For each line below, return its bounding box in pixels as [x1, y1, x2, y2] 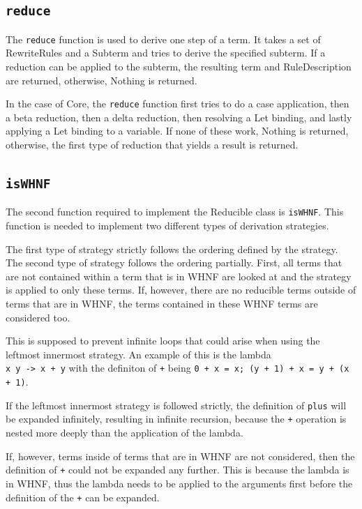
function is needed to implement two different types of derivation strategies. [6, 218, 329, 233]
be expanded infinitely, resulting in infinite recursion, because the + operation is [6, 411, 347, 426]
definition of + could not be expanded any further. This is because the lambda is [6, 462, 349, 477]
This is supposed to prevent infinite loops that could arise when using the [6, 333, 320, 348]
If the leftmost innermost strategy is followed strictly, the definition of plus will [6, 397, 347, 412]
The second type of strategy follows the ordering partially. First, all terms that [6, 255, 342, 270]
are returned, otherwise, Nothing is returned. [6, 73, 197, 87]
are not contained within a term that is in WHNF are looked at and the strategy [6, 268, 352, 283]
